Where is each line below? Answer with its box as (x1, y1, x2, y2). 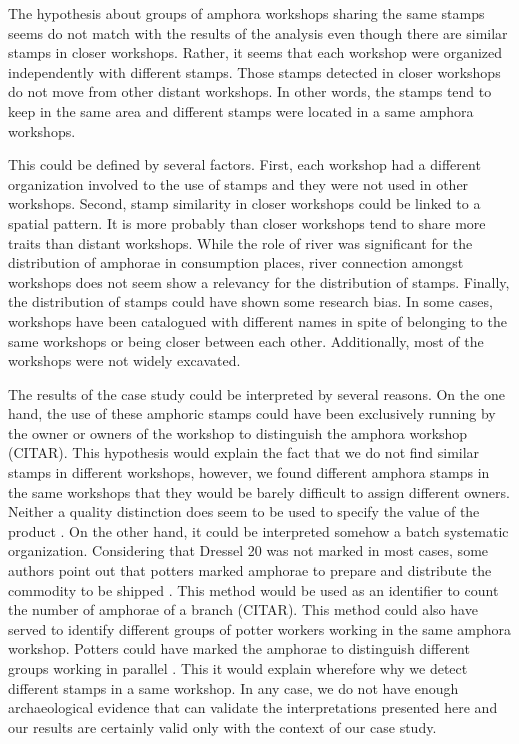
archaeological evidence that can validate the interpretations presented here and (8, 697, 498, 718)
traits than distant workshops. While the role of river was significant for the (8, 232, 473, 253)
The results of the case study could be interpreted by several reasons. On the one (8, 383, 505, 404)
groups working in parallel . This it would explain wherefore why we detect (8, 658, 468, 678)
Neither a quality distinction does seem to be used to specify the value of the (8, 501, 480, 522)
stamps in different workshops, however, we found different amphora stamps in (8, 462, 490, 483)
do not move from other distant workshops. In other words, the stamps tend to (8, 81, 492, 102)
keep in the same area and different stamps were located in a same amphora (8, 100, 474, 121)
